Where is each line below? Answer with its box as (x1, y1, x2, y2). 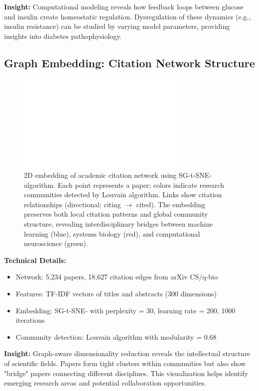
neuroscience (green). (24, 238, 88, 249)
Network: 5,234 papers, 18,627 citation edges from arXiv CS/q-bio (15, 271, 218, 282)
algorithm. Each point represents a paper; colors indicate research (24, 179, 225, 190)
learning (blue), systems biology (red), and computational (24, 228, 200, 239)
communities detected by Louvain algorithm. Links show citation (24, 189, 222, 200)
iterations (15, 315, 45, 325)
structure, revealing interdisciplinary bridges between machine (24, 219, 213, 229)
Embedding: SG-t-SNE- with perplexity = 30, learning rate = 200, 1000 (15, 305, 236, 315)
